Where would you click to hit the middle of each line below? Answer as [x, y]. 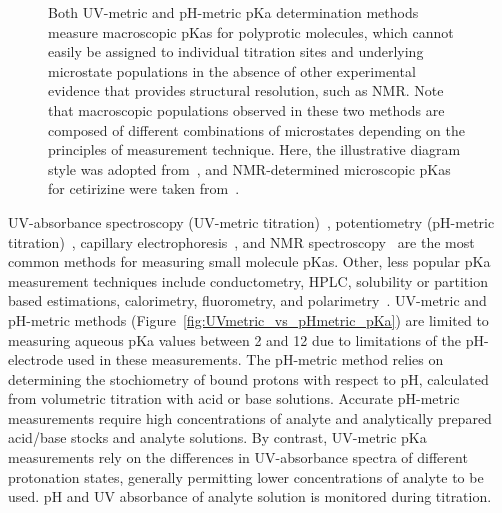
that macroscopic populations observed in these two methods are [246, 109]
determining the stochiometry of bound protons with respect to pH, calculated [248, 378]
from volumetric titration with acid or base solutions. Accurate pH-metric [234, 398]
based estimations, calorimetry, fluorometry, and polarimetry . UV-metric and [247, 300]
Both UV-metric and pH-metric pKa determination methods [233, 12]
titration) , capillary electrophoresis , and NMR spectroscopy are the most [241, 241]
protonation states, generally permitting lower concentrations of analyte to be [246, 476]
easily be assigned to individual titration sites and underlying [236, 51]
